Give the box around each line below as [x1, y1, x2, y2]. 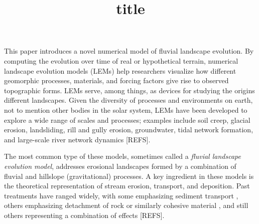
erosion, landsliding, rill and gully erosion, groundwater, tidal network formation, [4, 124, 253, 135]
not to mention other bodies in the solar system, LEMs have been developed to [4, 104, 247, 115]
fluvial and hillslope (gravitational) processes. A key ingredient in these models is [4, 170, 254, 181]
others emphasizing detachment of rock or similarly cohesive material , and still [4, 200, 248, 210]
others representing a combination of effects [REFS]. [4, 209, 165, 220]
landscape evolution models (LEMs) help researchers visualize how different [4, 65, 236, 76]
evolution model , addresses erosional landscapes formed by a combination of [4, 160, 236, 171]
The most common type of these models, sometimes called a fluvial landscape [4, 151, 241, 161]
